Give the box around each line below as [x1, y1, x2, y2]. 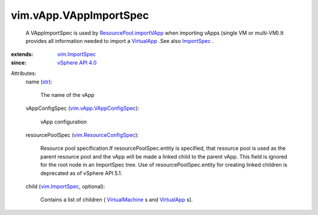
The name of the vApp [40, 91, 95, 98]
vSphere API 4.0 [57, 59, 97, 66]
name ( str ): [25, 78, 52, 85]
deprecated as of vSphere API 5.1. [40, 169, 123, 176]
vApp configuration [40, 118, 87, 125]
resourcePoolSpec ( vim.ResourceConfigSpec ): [25, 132, 139, 139]
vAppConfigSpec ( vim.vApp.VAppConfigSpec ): [25, 105, 140, 112]
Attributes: [11, 70, 37, 77]
